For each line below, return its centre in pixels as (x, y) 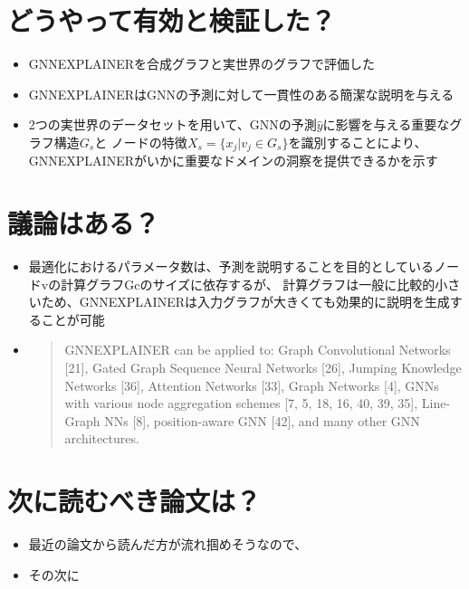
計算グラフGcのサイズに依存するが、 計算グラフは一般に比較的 (248, 284)
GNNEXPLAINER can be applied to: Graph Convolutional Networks (258, 350)
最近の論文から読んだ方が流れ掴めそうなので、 (168, 544)
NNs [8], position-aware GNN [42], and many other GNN (262, 420)
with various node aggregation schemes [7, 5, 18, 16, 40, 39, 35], (241, 403)
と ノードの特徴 (141, 142)
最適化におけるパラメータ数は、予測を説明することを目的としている (231, 266)
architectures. (102, 438)
